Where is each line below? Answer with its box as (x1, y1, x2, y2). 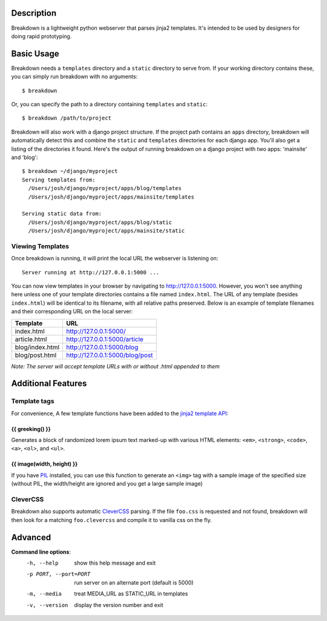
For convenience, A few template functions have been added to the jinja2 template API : (11, 410, 228, 417)
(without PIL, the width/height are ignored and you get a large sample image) (11, 480, 203, 487)
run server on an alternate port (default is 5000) (74, 579, 194, 586)
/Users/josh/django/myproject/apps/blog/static (28, 219, 173, 226)
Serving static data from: (22, 210, 102, 217)
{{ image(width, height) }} (11, 460, 78, 467)
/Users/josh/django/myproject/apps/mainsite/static (28, 228, 185, 234)
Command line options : (11, 548, 71, 555)
